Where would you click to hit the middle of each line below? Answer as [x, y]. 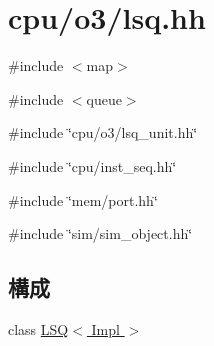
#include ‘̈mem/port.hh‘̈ [83, 199]
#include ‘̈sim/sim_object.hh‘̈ [100, 233]
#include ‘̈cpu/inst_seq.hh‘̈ [92, 165]
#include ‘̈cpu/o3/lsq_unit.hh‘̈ [103, 132]
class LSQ [38, 328]
